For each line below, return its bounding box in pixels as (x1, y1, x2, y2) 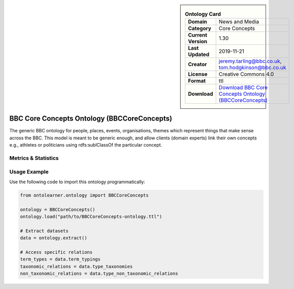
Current (188, 32, 208, 39)
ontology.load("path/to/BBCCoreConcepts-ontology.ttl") (20, 214, 162, 220)
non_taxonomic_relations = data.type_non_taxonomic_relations (20, 271, 178, 277)
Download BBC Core (218, 84, 268, 91)
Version (188, 38, 208, 45)
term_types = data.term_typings (20, 256, 101, 262)
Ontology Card (185, 11, 221, 18)
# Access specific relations (20, 249, 93, 255)
